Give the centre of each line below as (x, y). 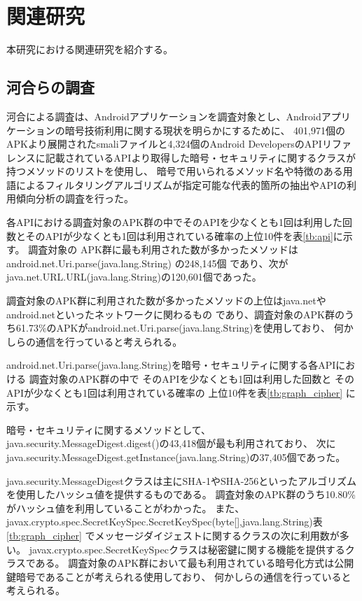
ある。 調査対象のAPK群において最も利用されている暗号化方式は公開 (195, 563)
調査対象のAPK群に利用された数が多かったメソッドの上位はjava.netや (166, 300)
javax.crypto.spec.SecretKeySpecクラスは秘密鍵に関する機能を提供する (187, 549)
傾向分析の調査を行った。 (75, 198)
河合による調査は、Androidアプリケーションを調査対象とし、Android (164, 116)
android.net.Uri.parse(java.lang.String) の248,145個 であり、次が (147, 263)
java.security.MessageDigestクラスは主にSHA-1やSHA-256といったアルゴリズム (181, 480)
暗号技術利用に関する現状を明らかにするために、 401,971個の (205, 130)
